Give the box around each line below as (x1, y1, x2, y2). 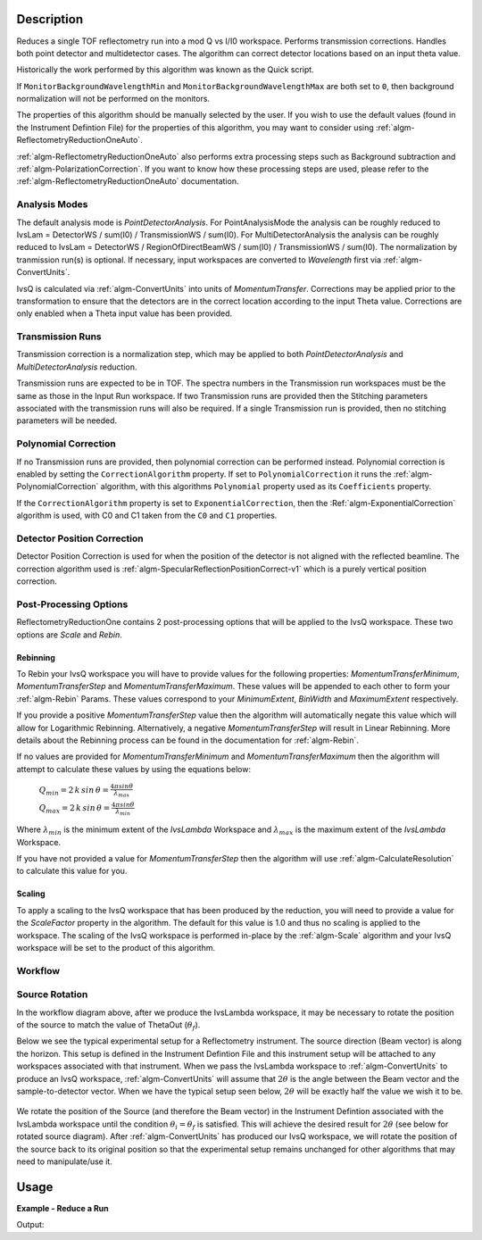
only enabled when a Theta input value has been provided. (16, 308, 233, 319)
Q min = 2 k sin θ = (38, 785, 109, 797)
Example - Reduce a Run (16, 1203, 109, 1213)
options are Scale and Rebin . (16, 629, 122, 640)
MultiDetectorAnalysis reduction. (16, 362, 137, 372)
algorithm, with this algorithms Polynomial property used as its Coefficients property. (100, 481, 432, 492)
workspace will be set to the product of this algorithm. (16, 942, 216, 953)
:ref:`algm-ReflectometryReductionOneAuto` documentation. (16, 176, 239, 187)
